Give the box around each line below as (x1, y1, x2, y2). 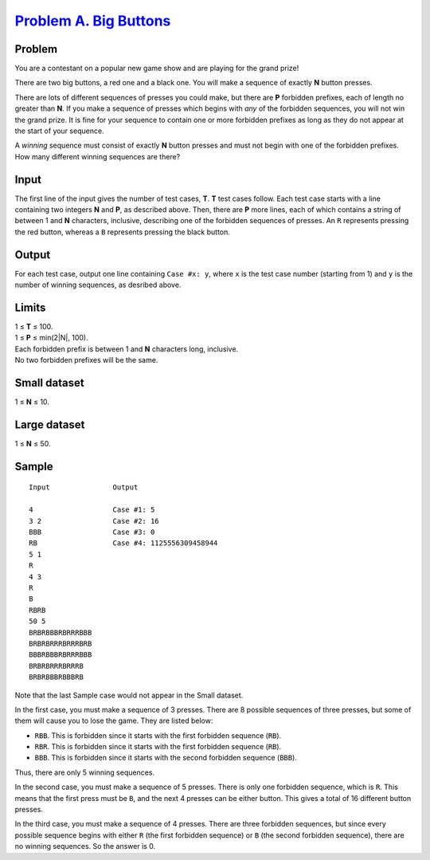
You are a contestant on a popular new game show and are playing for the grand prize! (14, 64, 299, 73)
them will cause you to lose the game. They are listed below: (14, 716, 213, 725)
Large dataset (14, 418, 85, 431)
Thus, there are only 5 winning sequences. (14, 768, 155, 777)
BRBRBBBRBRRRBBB (29, 628, 92, 637)
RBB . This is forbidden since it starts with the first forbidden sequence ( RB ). (34, 730, 282, 740)
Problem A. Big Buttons (14, 12, 171, 29)
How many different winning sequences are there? (14, 151, 181, 161)
